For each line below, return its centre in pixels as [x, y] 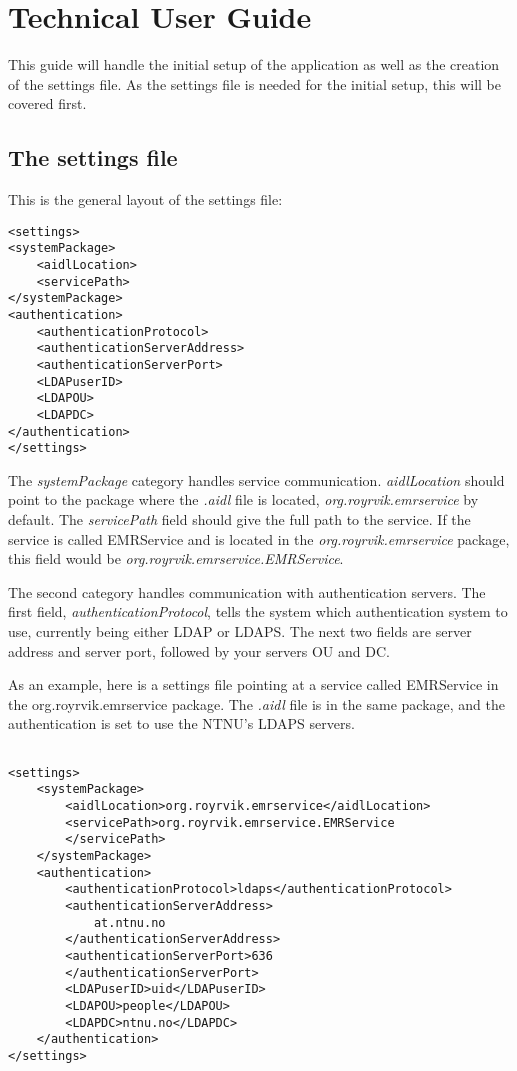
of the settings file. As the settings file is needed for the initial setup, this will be [254, 83]
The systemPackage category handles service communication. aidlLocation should [256, 479]
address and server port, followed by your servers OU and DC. [199, 650]
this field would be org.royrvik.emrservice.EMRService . [176, 558]
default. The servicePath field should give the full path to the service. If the [239, 519]
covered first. [47, 103]
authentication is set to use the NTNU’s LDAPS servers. [181, 723]
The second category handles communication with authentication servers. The [247, 591]
